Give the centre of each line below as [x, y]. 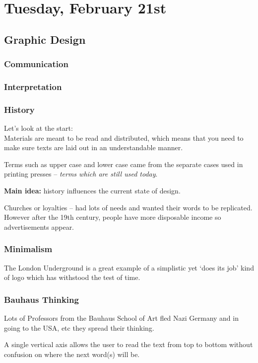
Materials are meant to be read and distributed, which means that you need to [124, 137]
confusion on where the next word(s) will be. [72, 354]
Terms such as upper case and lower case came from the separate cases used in [124, 164]
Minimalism [28, 249]
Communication [36, 64]
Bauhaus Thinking [41, 299]
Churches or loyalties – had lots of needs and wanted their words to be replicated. [128, 207]
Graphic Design [45, 39]
